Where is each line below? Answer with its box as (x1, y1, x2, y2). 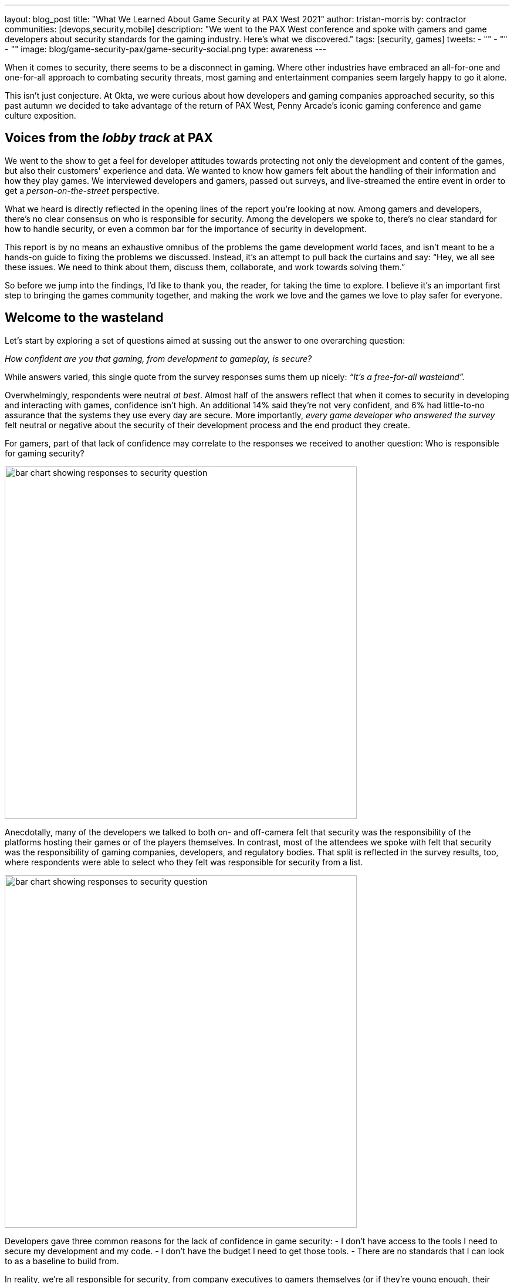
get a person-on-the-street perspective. (5, 185, 160, 196)
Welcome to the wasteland (5, 310, 164, 325)
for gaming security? (5, 448, 84, 458)
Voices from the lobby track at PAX (5, 130, 213, 146)
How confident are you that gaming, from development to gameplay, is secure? (5, 353, 312, 364)
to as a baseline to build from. (5, 1255, 119, 1266)
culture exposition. (5, 110, 76, 120)
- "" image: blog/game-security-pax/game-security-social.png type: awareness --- (5, 44, 327, 54)
